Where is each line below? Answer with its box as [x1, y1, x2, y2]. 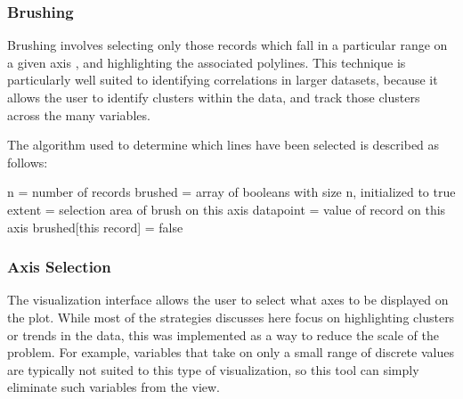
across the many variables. [7, 105, 150, 124]
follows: [7, 152, 48, 171]
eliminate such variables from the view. [7, 378, 220, 396]
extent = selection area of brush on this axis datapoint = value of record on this [7, 199, 446, 218]
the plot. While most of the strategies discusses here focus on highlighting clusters [7, 307, 455, 326]
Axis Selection [7, 256, 111, 278]
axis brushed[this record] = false [7, 217, 183, 236]
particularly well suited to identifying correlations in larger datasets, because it [7, 70, 438, 89]
